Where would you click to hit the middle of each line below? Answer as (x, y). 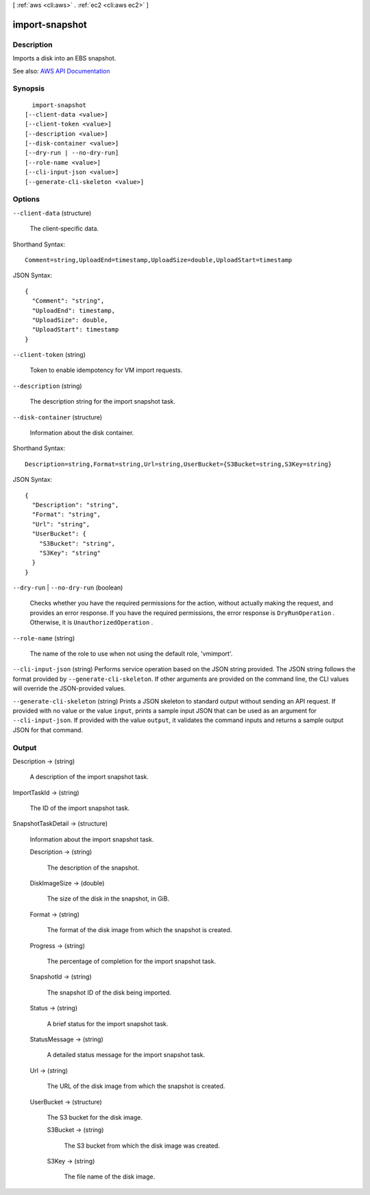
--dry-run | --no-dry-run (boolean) (68, 588)
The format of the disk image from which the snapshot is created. (139, 930)
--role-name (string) (44, 638)
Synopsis (28, 89)
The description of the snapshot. (93, 868)
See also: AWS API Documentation (61, 71)
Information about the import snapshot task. (92, 839)
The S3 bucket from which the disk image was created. (142, 1146)
